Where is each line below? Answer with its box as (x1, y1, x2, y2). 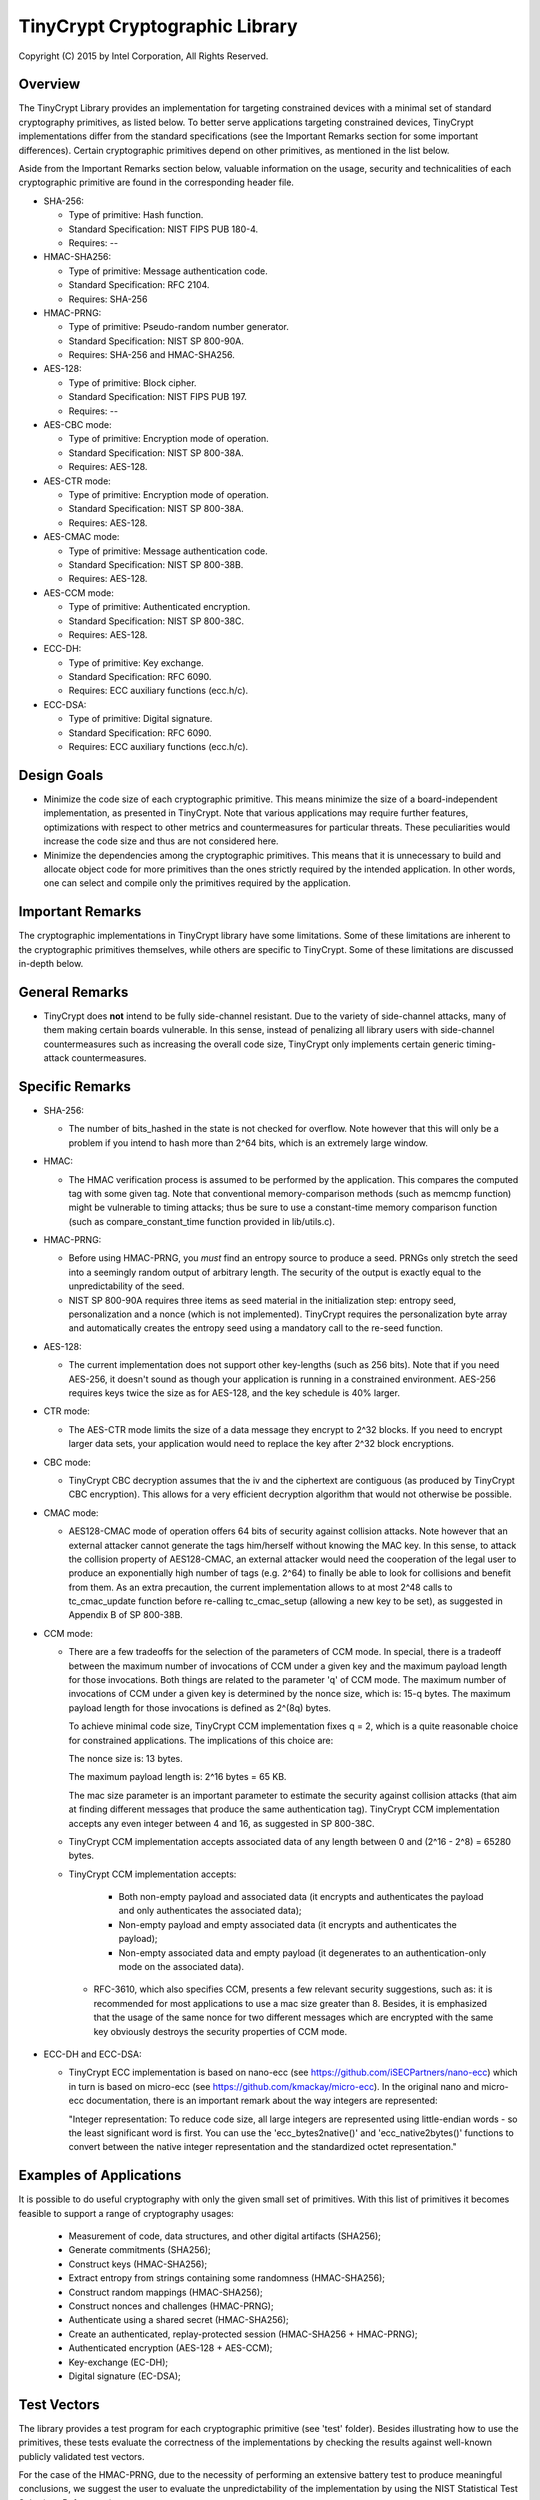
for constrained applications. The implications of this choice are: (68, 1734, 334, 1746)
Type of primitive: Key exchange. (68, 656, 204, 669)
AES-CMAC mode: (43, 531, 120, 543)
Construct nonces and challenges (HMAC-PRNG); (68, 2300, 274, 2312)
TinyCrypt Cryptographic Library (18, 15, 299, 37)
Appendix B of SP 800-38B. (68, 1609, 184, 1621)
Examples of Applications (18, 2167, 182, 2184)
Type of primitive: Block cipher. (68, 376, 197, 389)
